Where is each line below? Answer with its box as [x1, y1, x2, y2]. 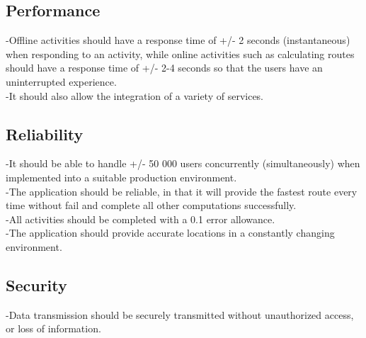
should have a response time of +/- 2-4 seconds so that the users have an [6, 60, 323, 75]
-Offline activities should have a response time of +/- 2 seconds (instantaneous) [6, 33, 350, 47]
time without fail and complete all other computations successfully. [6, 198, 297, 213]
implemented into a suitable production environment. [6, 169, 237, 184]
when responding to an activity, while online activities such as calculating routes [6, 46, 355, 61]
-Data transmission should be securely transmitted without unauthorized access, [6, 307, 354, 322]
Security [6, 274, 67, 295]
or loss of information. [6, 321, 101, 336]
